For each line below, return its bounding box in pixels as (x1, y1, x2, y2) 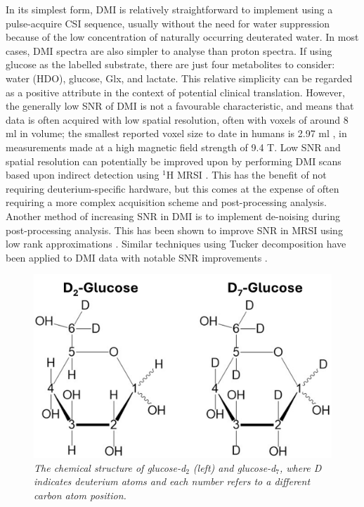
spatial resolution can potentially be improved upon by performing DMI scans (6, 153, 342, 168)
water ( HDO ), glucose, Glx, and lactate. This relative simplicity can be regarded (6, 70, 353, 85)
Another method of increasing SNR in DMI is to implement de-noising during (6, 208, 341, 223)
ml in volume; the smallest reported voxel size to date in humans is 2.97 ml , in (6, 126, 347, 141)
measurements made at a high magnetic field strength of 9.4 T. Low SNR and (6, 139, 341, 154)
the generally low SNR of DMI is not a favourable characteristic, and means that (6, 98, 354, 113)
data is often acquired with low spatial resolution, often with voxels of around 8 (6, 112, 349, 127)
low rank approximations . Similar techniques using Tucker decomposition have (6, 236, 346, 251)
